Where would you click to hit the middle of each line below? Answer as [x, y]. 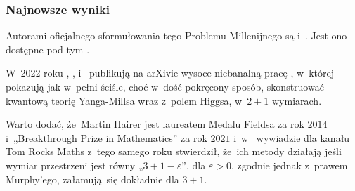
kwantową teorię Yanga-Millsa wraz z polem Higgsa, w [124, 100]
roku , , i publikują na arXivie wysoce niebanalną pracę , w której [189, 73]
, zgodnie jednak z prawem [289, 165]
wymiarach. [297, 100]
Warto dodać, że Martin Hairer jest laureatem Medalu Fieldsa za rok [155, 124]
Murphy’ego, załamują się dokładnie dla [92, 179]
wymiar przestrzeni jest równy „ [75, 165]
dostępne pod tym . [48, 49]
